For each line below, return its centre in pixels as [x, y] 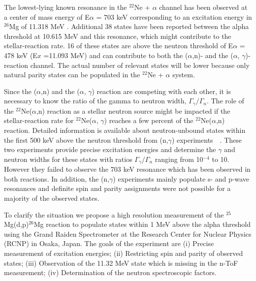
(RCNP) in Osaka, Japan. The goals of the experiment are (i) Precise [109, 243]
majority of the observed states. [52, 198]
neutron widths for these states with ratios [68, 159]
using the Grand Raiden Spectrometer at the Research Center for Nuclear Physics [128, 234]
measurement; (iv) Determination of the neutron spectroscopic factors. [110, 272]
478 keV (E [21, 55]
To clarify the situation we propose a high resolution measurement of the [114, 214]
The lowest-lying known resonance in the [65, 7]
